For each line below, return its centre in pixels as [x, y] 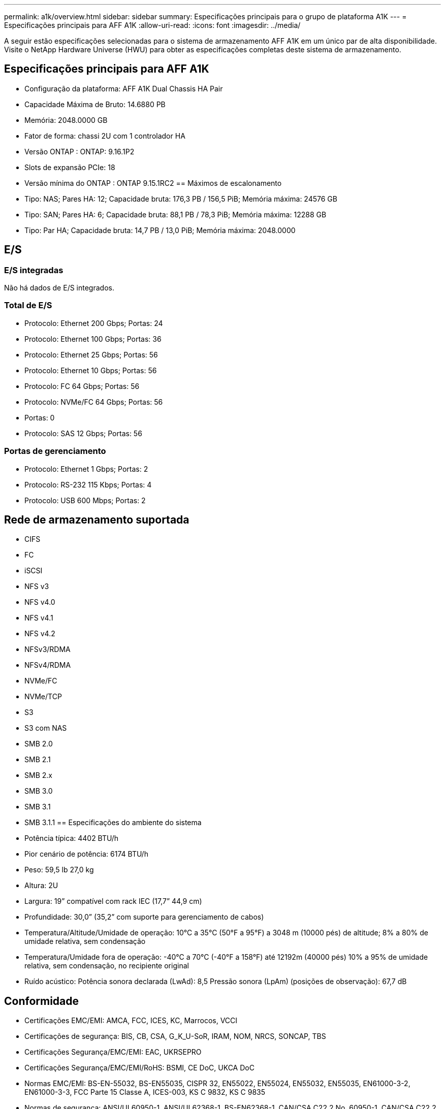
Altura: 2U [41, 886]
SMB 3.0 [39, 791]
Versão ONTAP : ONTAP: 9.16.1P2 [80, 151]
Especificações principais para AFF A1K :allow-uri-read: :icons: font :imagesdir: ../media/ [152, 25]
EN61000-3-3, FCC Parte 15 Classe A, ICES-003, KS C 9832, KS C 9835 [145, 1092]
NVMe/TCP [43, 697]
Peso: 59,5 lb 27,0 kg [59, 870]
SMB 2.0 [39, 744]
